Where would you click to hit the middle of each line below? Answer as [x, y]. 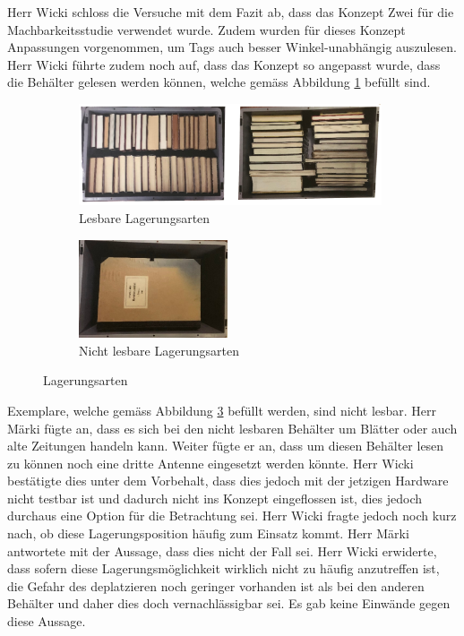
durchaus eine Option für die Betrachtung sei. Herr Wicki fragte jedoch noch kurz [232, 516]
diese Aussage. [47, 621]
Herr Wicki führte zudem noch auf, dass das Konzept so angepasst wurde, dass [224, 64]
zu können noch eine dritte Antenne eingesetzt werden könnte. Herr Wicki [211, 463]
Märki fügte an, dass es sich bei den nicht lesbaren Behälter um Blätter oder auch [232, 428]
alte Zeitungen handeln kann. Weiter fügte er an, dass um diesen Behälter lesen [226, 446]
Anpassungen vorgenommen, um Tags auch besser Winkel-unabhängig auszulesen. [232, 47]
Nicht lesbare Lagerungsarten [159, 350]
